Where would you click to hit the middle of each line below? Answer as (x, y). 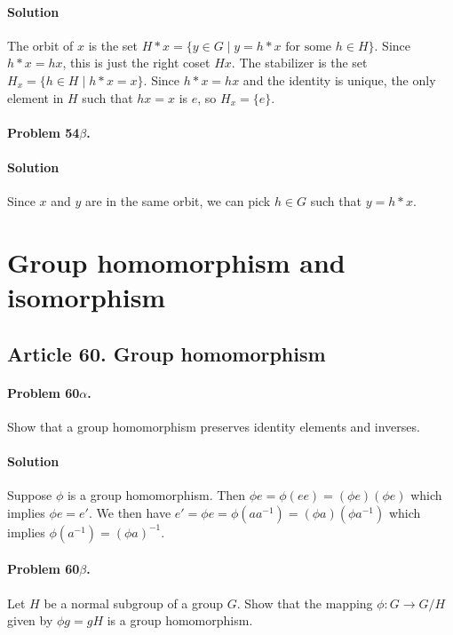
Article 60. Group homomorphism (167, 353)
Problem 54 (44, 132)
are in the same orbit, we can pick (178, 201)
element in (36, 97)
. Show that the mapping (305, 603)
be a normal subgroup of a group (134, 603)
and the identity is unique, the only (339, 79)
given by (30, 620)
